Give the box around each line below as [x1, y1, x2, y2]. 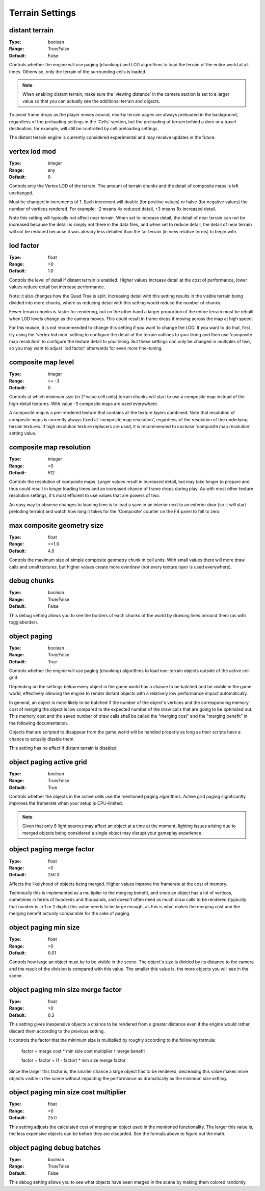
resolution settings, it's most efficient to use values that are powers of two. [9, 492, 160, 498]
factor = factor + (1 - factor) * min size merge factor [21, 1057, 126, 1063]
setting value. [9, 430, 37, 436]
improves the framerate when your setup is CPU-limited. [9, 800, 123, 806]
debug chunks [9, 577, 54, 585]
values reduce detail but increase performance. [9, 284, 106, 290]
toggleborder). [9, 619, 39, 625]
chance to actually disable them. [9, 736, 75, 742]
